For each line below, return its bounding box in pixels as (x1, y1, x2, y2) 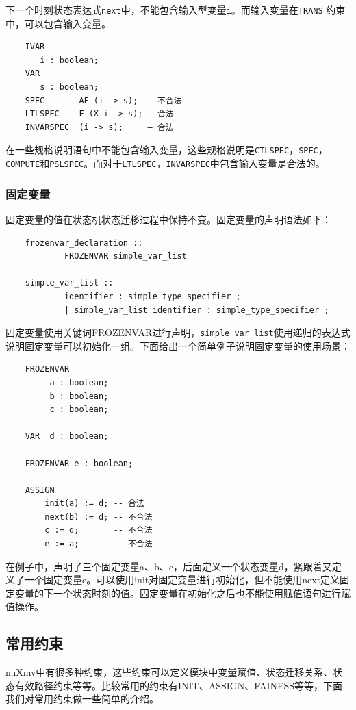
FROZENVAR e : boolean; (25, 458, 133, 468)
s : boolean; (40, 82, 99, 92)
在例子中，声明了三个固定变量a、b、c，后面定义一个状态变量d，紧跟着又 (5, 559, 332, 573)
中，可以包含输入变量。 (5, 16, 111, 30)
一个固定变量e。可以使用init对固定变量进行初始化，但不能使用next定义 (24, 572, 340, 587)
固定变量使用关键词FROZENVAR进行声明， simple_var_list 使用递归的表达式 (5, 325, 351, 340)
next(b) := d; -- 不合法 (44, 511, 153, 522)
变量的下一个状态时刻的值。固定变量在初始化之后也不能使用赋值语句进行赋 (14, 585, 351, 600)
